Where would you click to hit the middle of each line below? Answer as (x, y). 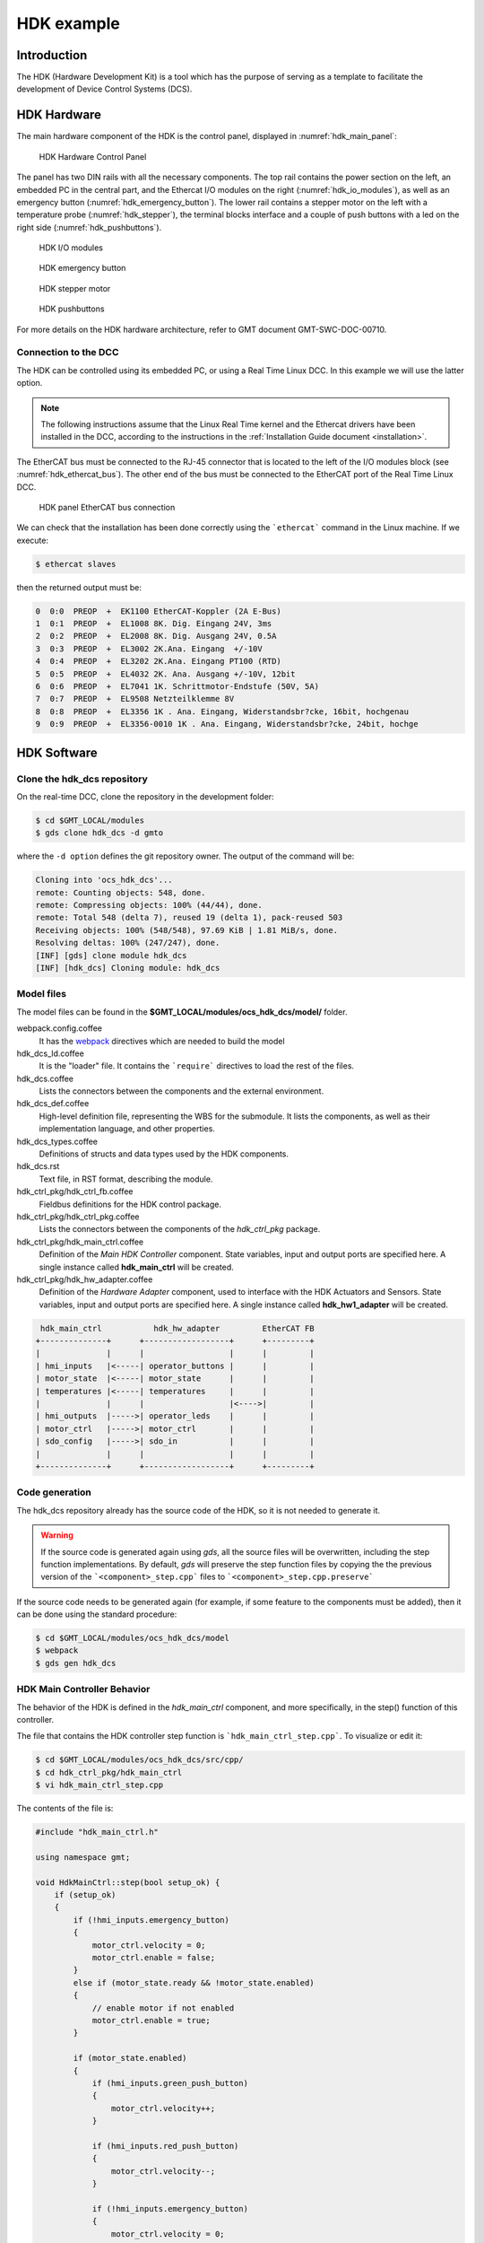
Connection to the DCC (68, 353)
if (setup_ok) (85, 1895)
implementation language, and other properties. (127, 1129)
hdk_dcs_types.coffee (57, 1141)
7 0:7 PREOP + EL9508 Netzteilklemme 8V (135, 699)
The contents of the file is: (65, 1809)
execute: (33, 540)
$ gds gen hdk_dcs (76, 1663)
